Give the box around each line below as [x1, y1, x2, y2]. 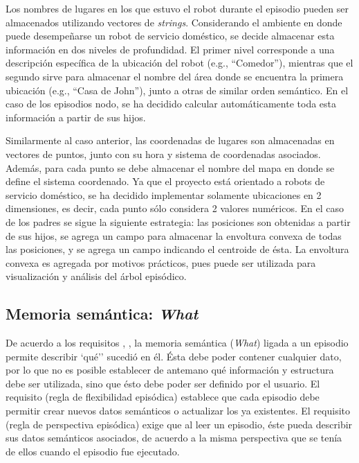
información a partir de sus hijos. [6, 110, 146, 124]
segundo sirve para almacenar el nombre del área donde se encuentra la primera [6, 69, 344, 83]
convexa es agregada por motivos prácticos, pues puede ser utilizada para [6, 255, 316, 270]
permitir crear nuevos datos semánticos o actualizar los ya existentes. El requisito [6, 403, 350, 418]
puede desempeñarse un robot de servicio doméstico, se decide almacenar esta [6, 28, 335, 43]
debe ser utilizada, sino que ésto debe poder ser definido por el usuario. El [6, 376, 320, 390]
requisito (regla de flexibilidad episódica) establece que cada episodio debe [6, 390, 320, 404]
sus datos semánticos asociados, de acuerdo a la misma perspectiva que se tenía [6, 430, 342, 445]
